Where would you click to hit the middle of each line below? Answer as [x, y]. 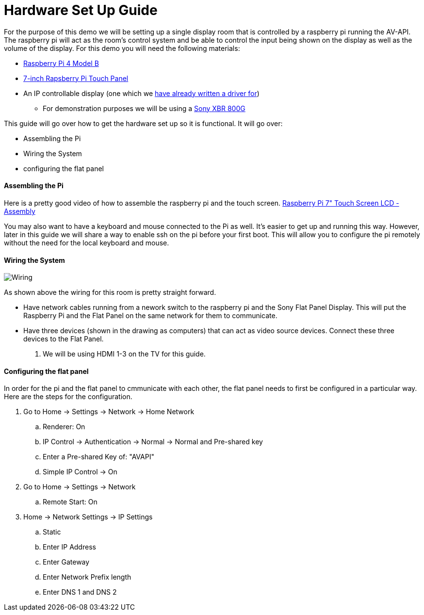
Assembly [20, 211]
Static [52, 532]
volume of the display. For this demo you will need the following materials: [122, 48]
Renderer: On [64, 427]
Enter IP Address [69, 547]
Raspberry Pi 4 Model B [61, 63]
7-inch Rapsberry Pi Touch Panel [76, 78]
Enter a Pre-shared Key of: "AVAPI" [98, 457]
